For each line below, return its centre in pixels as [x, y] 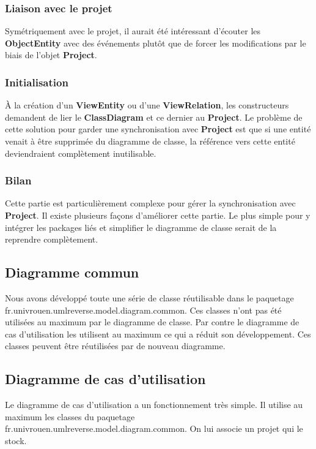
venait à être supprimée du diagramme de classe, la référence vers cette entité [150, 141]
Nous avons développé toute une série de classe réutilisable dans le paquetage [149, 297]
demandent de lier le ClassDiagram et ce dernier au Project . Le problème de [154, 117]
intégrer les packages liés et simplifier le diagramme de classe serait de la [141, 227]
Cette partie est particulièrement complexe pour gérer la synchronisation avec [150, 203]
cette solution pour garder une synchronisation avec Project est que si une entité [158, 129]
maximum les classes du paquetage [70, 416]
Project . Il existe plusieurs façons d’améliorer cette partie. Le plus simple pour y [158, 215]
